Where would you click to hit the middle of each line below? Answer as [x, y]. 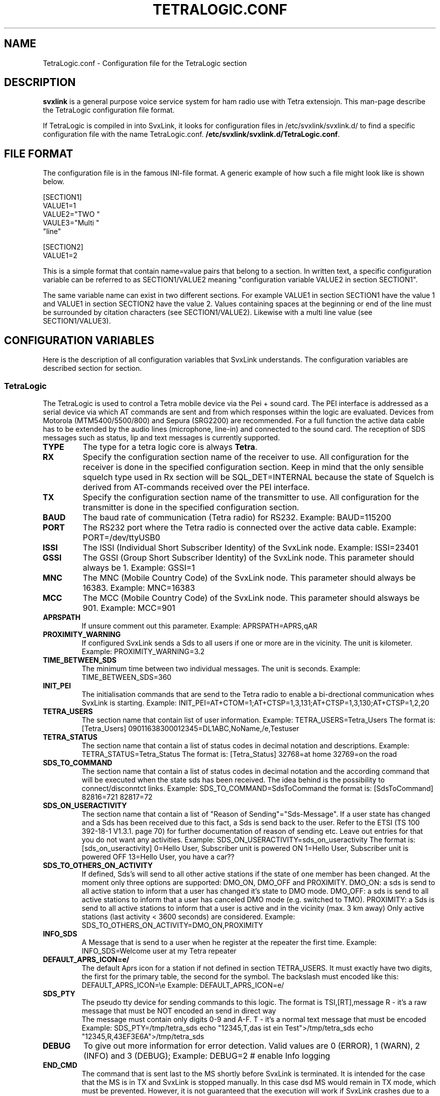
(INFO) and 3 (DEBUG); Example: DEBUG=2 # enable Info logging [207, 1055]
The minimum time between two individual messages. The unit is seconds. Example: [221, 668]
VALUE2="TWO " [71, 214]
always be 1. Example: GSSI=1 [139, 567]
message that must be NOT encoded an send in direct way [179, 1010]
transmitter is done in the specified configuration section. [191, 507]
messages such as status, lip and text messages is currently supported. [161, 437]
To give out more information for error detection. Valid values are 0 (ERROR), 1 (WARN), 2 [252, 1045]
